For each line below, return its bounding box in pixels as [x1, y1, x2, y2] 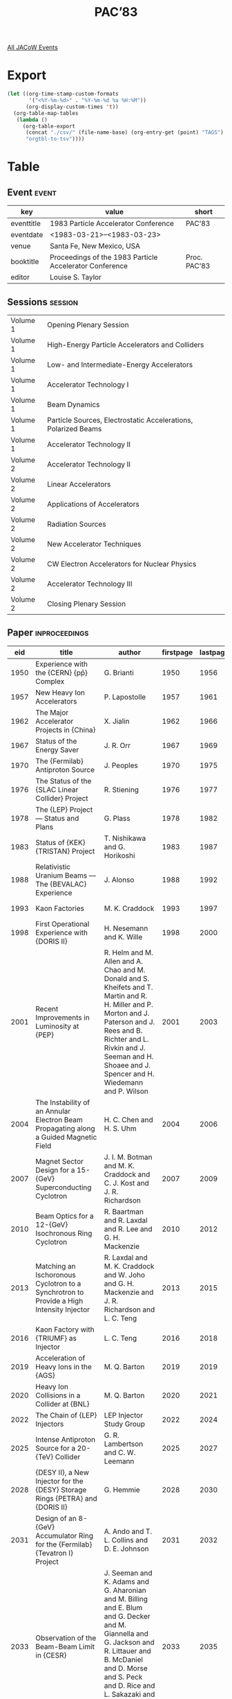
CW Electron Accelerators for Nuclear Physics [47, 559, 197, 568]
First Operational [35, 919, 90, 929]
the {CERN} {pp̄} [35, 668, 88, 677]
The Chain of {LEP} [35, 1410, 97, 1420]
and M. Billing [104, 1594, 148, 1603]
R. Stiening [104, 785, 139, 794]
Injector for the [35, 1476, 84, 1485]
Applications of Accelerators [47, 499, 139, 509]
